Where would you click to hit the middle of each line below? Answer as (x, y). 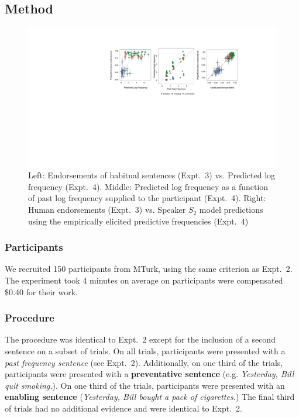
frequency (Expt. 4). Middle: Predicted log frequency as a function (148, 186)
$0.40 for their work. (41, 291)
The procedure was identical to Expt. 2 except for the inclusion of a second (140, 339)
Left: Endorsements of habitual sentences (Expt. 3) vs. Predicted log (152, 175)
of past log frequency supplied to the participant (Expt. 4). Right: (147, 198)
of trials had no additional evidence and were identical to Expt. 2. (123, 408)
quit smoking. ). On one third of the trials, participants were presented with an (145, 385)
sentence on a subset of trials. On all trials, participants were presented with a (145, 351)
